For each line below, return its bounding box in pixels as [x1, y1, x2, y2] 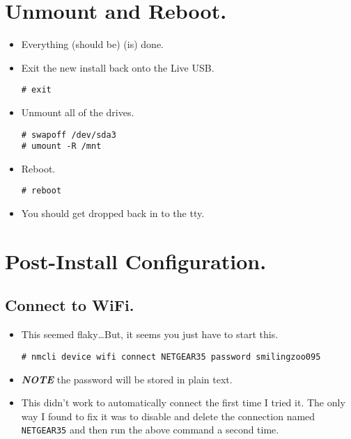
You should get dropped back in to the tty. [21, 206, 205, 221]
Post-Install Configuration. [5, 246, 267, 275]
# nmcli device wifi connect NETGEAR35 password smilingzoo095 [21, 351, 321, 362]
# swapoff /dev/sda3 [21, 129, 116, 140]
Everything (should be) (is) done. [21, 37, 164, 51]
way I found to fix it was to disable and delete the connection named [21, 408, 315, 423]
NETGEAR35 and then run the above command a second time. [21, 422, 279, 437]
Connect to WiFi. [5, 294, 134, 316]
